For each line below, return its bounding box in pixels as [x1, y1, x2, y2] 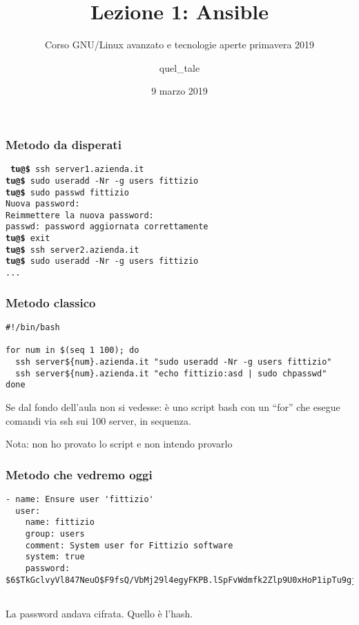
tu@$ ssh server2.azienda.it [6, 244, 139, 255]
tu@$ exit [6, 233, 50, 244]
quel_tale [159, 60, 200, 75]
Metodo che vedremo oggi [6, 465, 153, 483]
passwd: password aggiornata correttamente [6, 222, 208, 232]
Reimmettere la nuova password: [6, 210, 154, 220]
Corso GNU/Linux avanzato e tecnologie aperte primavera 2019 [44, 37, 315, 52]
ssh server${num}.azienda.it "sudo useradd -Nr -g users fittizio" [15, 356, 332, 367]
